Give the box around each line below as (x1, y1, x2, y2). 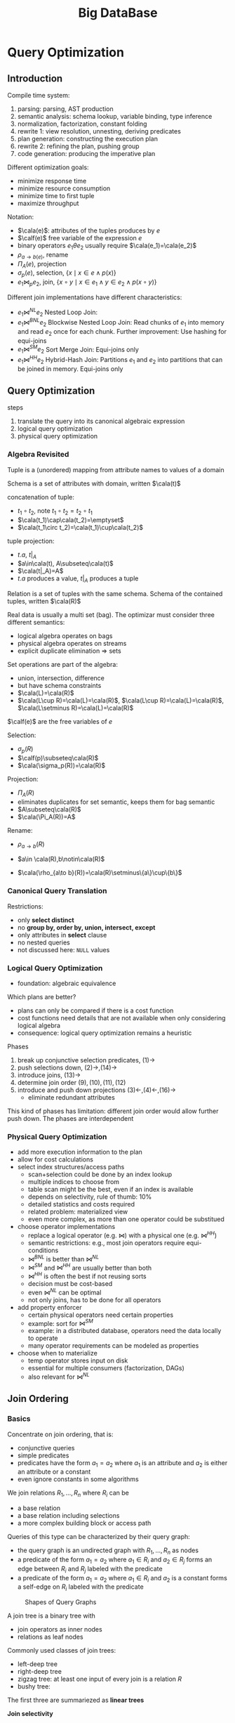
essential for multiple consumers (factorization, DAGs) (27, 1364, 184, 1372)
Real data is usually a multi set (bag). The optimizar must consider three (7, 611, 215, 619)
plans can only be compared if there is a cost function (17, 1006, 174, 1015)
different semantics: (7, 618, 65, 627)
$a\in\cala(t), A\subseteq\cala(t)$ (17, 559, 114, 568)
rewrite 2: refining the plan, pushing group (17, 142, 140, 150)
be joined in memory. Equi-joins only (17, 364, 123, 373)
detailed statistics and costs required (27, 1200, 135, 1209)
